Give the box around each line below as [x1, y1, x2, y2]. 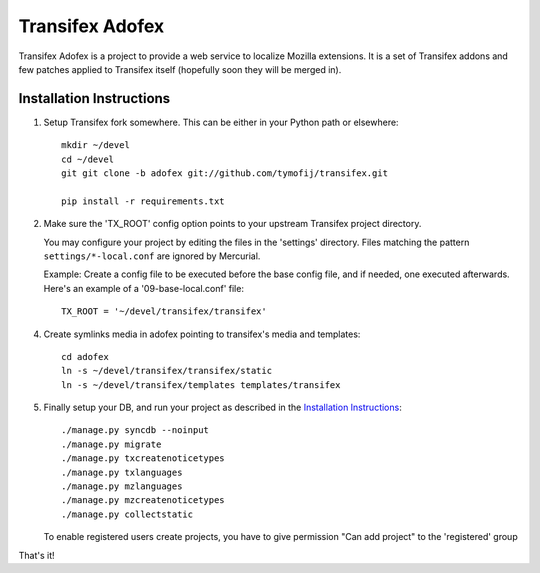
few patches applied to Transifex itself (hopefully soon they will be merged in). [18, 63, 342, 75]
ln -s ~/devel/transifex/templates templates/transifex [61, 379, 341, 390]
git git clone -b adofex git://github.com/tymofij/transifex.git [61, 168, 389, 179]
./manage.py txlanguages [61, 466, 183, 478]
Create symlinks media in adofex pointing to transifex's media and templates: [43, 328, 361, 340]
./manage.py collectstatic [61, 508, 194, 520]
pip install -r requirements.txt [61, 195, 225, 207]
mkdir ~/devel [61, 140, 130, 151]
